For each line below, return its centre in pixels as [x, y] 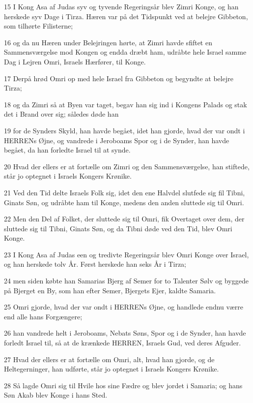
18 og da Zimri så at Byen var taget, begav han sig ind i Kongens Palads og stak [126, 104]
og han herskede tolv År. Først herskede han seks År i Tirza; [95, 264]
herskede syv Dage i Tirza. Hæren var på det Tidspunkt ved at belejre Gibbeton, [126, 16]
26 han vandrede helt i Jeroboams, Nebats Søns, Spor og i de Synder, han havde [125, 333]
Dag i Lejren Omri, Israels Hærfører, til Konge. [75, 61]
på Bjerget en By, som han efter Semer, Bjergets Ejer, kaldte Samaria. [110, 290]
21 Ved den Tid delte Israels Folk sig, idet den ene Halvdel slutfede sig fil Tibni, [125, 192]
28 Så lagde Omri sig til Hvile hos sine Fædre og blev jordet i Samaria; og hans [123, 385]
